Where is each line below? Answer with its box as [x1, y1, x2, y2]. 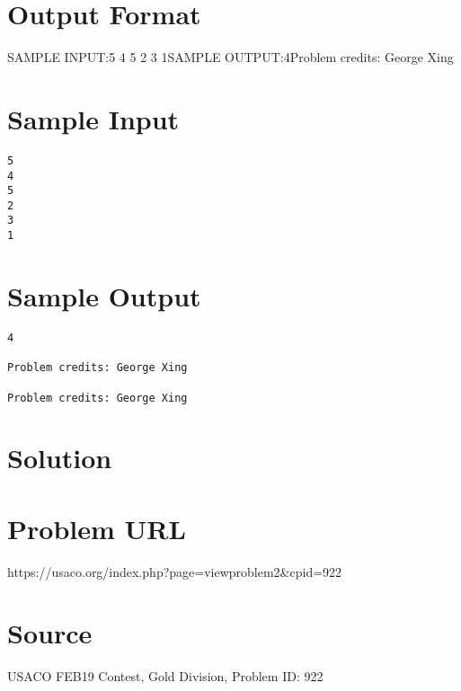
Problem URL [7, 509, 186, 546]
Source [7, 615, 93, 651]
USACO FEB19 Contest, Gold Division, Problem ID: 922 [7, 667, 324, 686]
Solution [7, 439, 112, 476]
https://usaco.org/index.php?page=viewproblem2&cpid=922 [7, 562, 342, 580]
